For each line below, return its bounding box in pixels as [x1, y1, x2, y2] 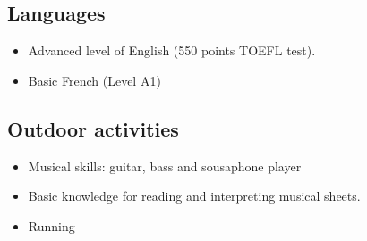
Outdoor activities [7, 114, 179, 142]
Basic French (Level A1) [28, 71, 161, 89]
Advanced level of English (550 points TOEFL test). [28, 41, 316, 60]
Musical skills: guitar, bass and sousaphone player [28, 156, 302, 175]
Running [28, 216, 75, 235]
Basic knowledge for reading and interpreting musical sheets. [28, 187, 361, 205]
